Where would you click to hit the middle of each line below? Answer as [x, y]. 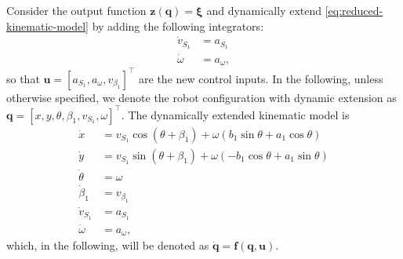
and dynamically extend [264, 10]
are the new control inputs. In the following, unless [261, 78]
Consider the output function [76, 10]
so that [23, 78]
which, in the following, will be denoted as [108, 245]
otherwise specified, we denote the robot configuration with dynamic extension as [201, 97]
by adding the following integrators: [178, 26]
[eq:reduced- [354, 10]
